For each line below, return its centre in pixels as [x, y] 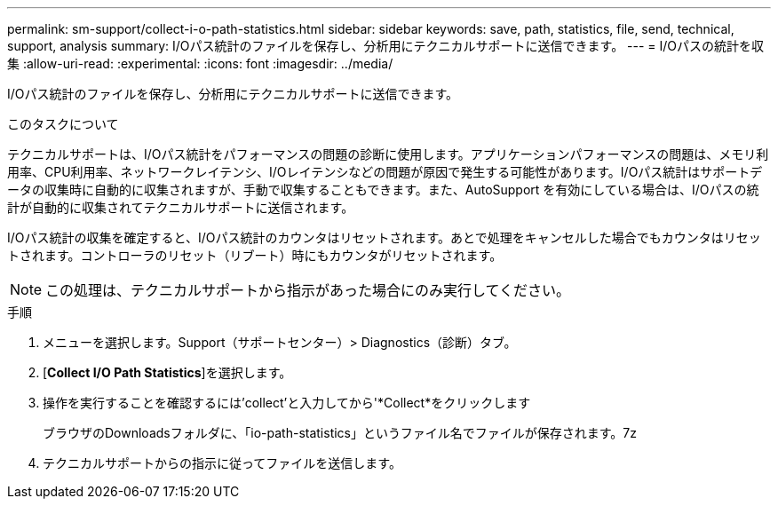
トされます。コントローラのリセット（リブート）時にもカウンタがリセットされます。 [255, 255]
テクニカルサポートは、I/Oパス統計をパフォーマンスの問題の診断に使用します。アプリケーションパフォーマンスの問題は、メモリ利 [388, 154]
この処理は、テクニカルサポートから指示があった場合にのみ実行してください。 [308, 290]
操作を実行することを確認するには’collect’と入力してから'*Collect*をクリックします [287, 403]
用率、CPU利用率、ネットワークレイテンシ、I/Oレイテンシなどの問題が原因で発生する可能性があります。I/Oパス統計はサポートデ [385, 172]
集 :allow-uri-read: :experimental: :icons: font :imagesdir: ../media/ [200, 63]
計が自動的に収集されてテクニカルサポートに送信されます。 [181, 207]
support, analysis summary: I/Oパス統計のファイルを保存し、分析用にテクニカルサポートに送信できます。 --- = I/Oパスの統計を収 [386, 46]
